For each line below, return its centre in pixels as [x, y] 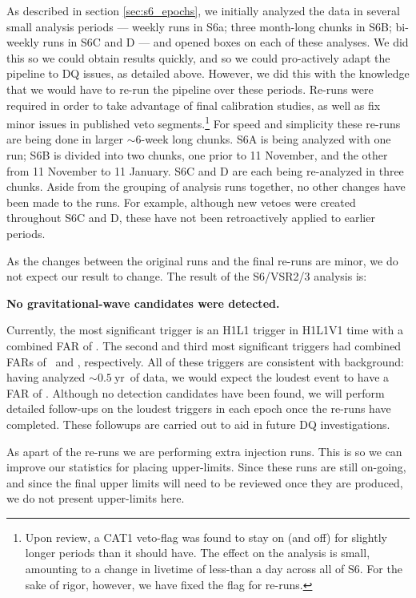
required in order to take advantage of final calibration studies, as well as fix [194, 105]
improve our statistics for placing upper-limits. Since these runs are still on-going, [206, 467]
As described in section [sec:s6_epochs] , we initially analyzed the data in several [203, 10]
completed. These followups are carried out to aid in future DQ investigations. [198, 424]
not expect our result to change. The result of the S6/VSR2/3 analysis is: [187, 276]
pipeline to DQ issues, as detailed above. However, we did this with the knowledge [208, 73]
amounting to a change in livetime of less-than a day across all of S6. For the [214, 569]
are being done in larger [65, 139]
